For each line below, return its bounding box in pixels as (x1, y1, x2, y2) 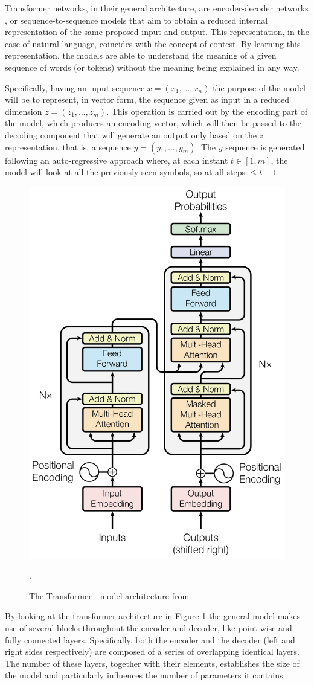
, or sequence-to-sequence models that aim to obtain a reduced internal (5, 13, 268, 26)
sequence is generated (225, 140, 305, 153)
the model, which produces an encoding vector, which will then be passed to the (5, 117, 302, 129)
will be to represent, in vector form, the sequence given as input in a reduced (5, 93, 289, 106)
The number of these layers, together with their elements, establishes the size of (5, 657, 300, 669)
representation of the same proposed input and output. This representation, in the (5, 25, 309, 38)
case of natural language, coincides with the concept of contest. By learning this (5, 37, 301, 50)
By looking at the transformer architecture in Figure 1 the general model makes (5, 609, 301, 622)
